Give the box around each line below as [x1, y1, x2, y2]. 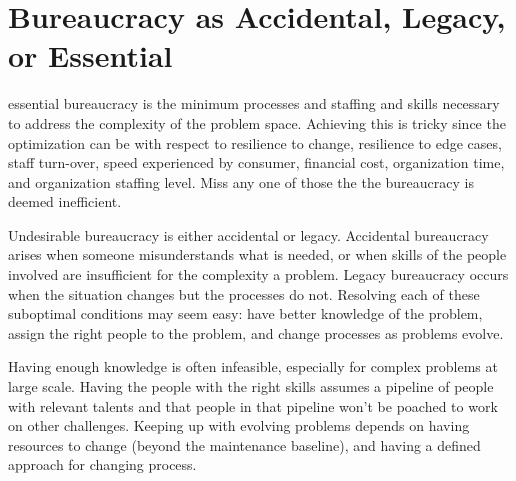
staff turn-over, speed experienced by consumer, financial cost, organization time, [8, 152, 505, 173]
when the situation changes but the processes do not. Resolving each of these [8, 283, 480, 304]
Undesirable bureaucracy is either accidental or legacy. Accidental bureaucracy [8, 224, 489, 245]
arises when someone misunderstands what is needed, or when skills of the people [8, 244, 507, 265]
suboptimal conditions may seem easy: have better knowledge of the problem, [8, 303, 483, 324]
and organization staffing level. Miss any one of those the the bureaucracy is [8, 171, 474, 192]
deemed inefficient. [8, 191, 122, 212]
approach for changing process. [8, 454, 197, 475]
